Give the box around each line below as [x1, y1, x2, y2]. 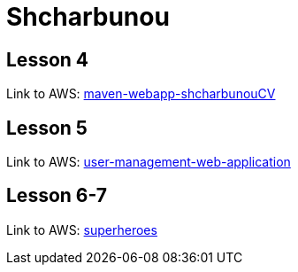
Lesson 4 [6, 48, 89, 71]
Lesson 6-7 [6, 184, 107, 207]
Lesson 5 [6, 116, 88, 139]
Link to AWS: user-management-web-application [6, 154, 291, 170]
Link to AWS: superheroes [6, 221, 157, 237]
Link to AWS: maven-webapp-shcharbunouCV [6, 86, 276, 102]
